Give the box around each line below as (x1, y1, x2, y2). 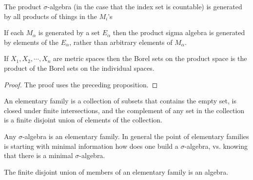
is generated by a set (38, 27, 100, 38)
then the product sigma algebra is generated (113, 27, 245, 38)
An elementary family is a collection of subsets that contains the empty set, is (4, 96, 236, 106)
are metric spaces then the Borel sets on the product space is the (53, 53, 247, 63)
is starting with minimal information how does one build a (4, 140, 178, 151)
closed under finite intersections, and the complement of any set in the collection (4, 105, 245, 115)
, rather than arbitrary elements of (69, 37, 173, 47)
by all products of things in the (4, 11, 97, 21)
